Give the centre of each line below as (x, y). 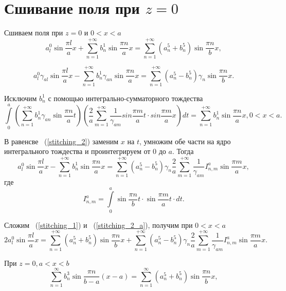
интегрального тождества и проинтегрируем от (77, 151)
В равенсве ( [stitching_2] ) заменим (61, 141)
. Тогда (183, 151)
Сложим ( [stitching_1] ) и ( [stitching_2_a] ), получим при (99, 225)
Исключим (21, 98)
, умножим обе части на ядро (185, 141)
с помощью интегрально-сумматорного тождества (126, 98)
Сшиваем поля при (34, 33)
